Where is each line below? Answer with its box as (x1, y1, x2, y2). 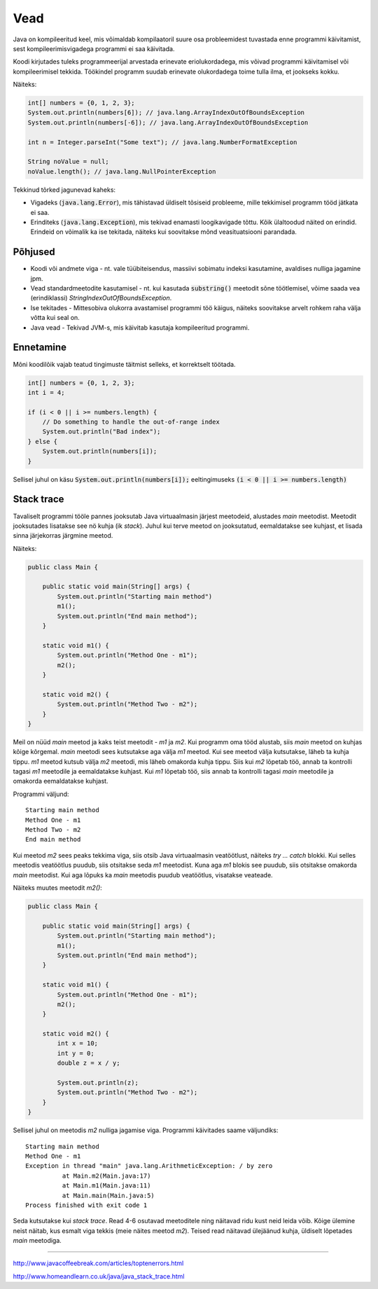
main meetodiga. (13, 1236, 62, 1245)
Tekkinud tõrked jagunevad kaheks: (13, 186, 115, 194)
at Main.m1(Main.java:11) (62, 1182, 151, 1190)
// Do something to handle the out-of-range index (42, 418, 220, 426)
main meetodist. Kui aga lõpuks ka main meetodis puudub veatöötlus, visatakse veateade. (13, 870, 273, 879)
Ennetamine (13, 342, 66, 354)
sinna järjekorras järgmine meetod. (13, 531, 113, 540)
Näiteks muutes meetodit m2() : (13, 884, 103, 892)
